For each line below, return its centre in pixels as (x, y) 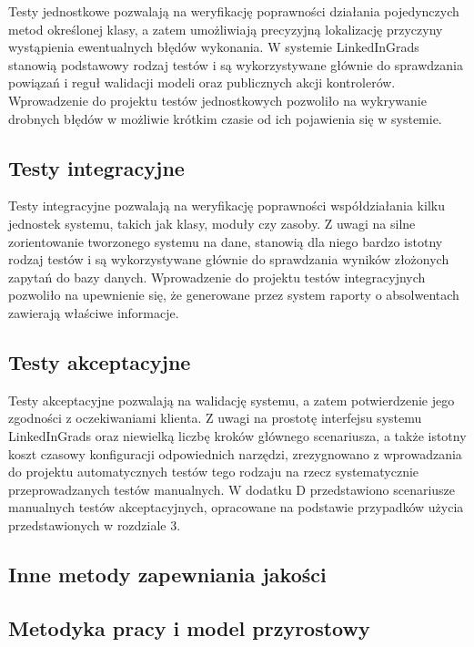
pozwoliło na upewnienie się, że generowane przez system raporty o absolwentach (234, 295)
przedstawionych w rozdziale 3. (95, 524)
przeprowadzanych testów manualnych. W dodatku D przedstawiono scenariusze (232, 489)
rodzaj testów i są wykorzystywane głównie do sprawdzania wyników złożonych (229, 259)
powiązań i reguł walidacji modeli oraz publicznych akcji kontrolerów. (202, 82)
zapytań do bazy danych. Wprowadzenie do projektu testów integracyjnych (217, 277)
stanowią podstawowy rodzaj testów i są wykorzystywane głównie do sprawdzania (236, 64)
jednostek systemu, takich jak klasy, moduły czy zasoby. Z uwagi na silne (212, 223)
